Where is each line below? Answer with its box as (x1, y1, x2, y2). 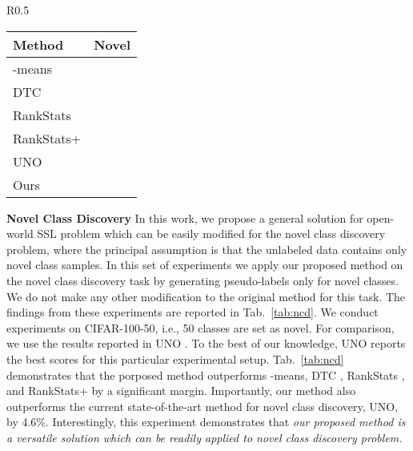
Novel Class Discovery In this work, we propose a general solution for (6, 209, 363, 226)
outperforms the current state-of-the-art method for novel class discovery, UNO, (6, 397, 399, 414)
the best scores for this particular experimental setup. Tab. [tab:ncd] (6, 350, 344, 367)
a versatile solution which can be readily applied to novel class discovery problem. (6, 429, 403, 445)
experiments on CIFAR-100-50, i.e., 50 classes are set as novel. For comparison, (6, 319, 395, 336)
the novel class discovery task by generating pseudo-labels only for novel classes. (6, 272, 399, 288)
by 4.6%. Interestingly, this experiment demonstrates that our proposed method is (6, 413, 406, 430)
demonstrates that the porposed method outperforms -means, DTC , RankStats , (6, 366, 405, 383)
